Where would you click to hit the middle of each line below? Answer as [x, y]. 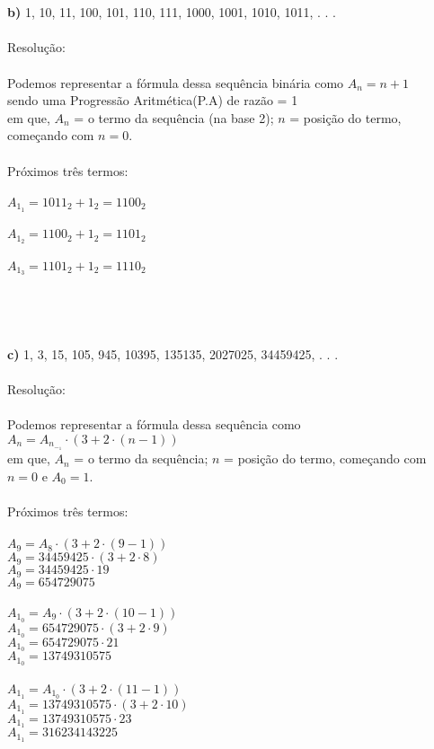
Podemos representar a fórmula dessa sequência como [154, 424]
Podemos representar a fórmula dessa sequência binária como [176, 82]
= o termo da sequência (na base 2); [174, 117]
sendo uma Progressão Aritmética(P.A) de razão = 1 [153, 100]
